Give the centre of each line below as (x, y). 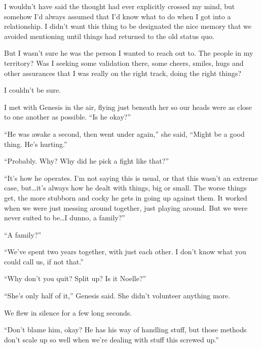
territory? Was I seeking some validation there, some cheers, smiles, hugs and (124, 63)
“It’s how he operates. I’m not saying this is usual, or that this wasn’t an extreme (131, 178)
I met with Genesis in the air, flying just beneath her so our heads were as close (128, 107)
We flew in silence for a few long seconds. (68, 312)
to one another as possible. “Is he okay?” (67, 117)
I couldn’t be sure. (33, 90)
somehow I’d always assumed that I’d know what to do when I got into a (118, 16)
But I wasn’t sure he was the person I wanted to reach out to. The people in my (129, 53)
